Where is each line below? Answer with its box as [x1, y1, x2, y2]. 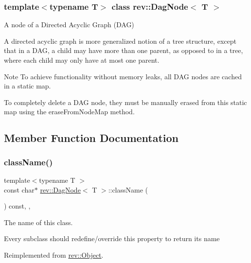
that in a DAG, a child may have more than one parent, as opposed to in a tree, [4, 45, 243, 55]
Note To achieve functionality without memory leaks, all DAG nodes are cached [4, 71, 242, 81]
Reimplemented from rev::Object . [4, 249, 104, 260]
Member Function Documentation [4, 130, 179, 145]
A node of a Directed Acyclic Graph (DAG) [4, 19, 134, 30]
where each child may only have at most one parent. [4, 55, 160, 65]
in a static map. [4, 81, 51, 91]
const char [4, 184, 35, 194]
